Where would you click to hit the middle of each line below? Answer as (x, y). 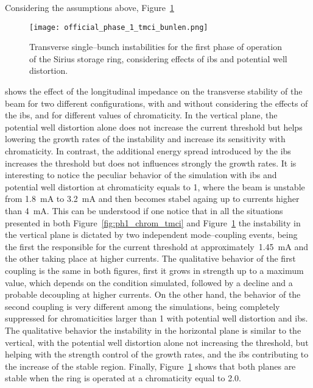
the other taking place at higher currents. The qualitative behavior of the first (150, 258)
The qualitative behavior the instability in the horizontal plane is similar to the (153, 330)
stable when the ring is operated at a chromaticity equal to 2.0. (123, 378)
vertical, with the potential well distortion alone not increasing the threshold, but (157, 342)
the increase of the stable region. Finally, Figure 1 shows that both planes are (150, 366)
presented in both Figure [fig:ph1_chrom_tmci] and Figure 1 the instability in (153, 222)
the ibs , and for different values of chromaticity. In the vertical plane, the (141, 115)
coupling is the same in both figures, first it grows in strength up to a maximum (154, 270)
